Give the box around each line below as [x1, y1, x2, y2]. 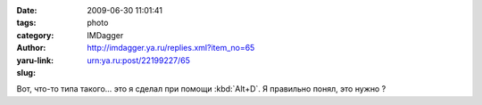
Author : [16, 43, 46, 53]
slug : [16, 67, 36, 77]
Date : [16, 5, 37, 15]
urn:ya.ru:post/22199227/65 [87, 54, 191, 66]
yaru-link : [16, 54, 54, 66]
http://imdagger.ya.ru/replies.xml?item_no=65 [87, 43, 255, 53]
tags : [16, 18, 37, 28]
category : [16, 29, 54, 40]
